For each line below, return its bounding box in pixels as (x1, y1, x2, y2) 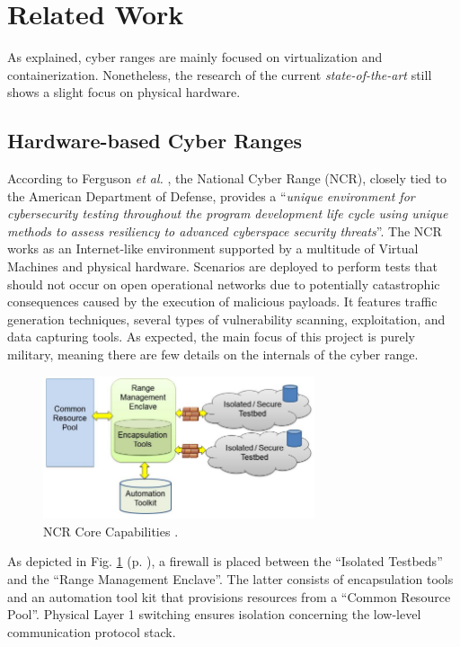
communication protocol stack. (7, 622, 176, 641)
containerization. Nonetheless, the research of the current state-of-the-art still (7, 65, 432, 84)
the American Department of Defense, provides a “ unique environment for (7, 186, 415, 205)
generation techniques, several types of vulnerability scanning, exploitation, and (7, 309, 446, 328)
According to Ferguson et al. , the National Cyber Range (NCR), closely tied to (7, 169, 447, 188)
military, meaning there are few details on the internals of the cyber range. (7, 345, 419, 364)
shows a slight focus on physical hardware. (7, 83, 241, 102)
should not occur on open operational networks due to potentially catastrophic (7, 274, 440, 293)
